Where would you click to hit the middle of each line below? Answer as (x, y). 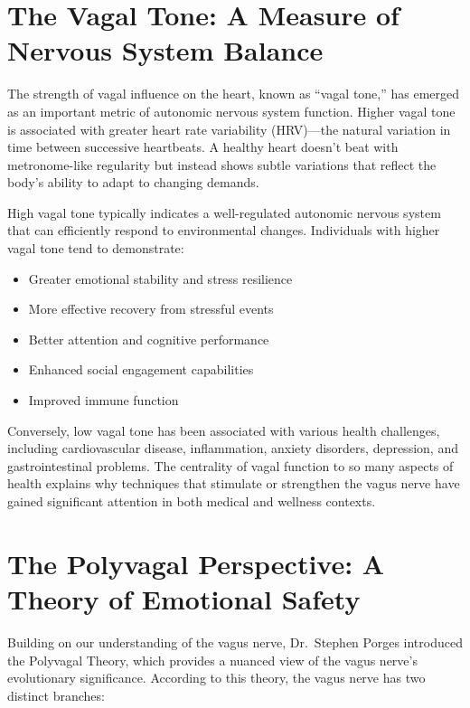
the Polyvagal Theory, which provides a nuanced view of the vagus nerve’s (212, 660)
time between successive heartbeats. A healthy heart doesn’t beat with (203, 147)
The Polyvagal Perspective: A (196, 563)
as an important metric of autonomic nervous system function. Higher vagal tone (231, 111)
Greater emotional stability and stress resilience (160, 278)
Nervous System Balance (165, 50)
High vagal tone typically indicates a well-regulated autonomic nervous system (224, 212)
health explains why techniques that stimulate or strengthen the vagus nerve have (234, 483)
